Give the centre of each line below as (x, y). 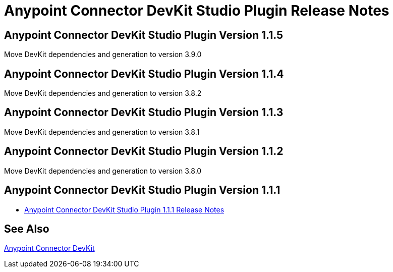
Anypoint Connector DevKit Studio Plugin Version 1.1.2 (144, 151)
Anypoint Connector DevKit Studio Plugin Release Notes (197, 11)
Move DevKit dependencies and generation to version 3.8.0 (103, 171)
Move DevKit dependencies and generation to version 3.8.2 (103, 93)
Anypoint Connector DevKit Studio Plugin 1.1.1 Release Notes (124, 209)
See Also (27, 229)
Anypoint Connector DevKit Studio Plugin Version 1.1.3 (144, 113)
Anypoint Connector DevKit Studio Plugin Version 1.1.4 (144, 74)
